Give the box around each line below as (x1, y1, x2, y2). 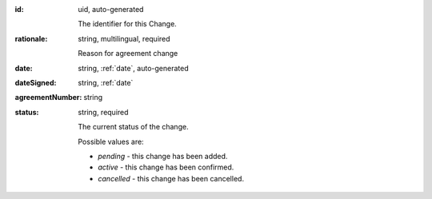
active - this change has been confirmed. (98, 162, 234, 172)
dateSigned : (14, 78, 57, 87)
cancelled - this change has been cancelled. (98, 173, 244, 183)
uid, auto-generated (78, 5, 144, 14)
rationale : (14, 34, 48, 43)
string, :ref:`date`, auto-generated (78, 63, 189, 73)
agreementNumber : (14, 93, 82, 102)
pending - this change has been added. (98, 151, 228, 161)
